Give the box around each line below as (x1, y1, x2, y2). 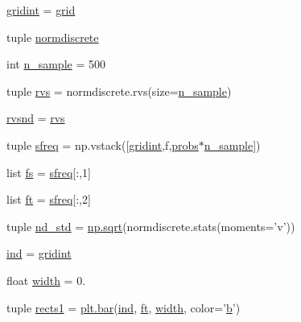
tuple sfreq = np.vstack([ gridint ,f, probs (6, 136, 199, 153)
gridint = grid (6, 2, 76, 18)
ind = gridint (6, 245, 72, 262)
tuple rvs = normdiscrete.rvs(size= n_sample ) (6, 82, 232, 99)
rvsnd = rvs (6, 109, 65, 126)
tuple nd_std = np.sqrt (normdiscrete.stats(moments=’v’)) (6, 217, 295, 234)
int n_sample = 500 (6, 56, 105, 72)
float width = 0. (6, 271, 86, 288)
